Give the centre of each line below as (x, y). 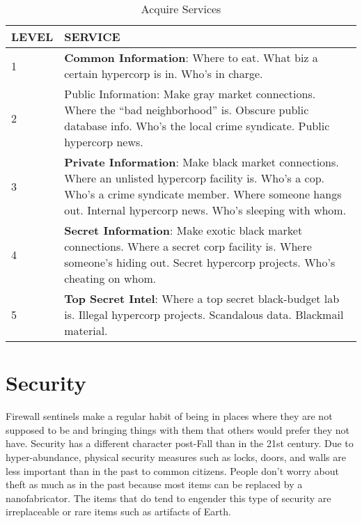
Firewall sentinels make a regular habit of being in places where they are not (169, 416)
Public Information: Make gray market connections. (190, 94)
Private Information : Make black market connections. (202, 162)
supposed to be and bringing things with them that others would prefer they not (178, 429)
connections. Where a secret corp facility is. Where (188, 246)
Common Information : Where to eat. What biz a (191, 57)
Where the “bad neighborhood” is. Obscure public (187, 110)
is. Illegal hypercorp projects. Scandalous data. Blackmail (204, 314)
